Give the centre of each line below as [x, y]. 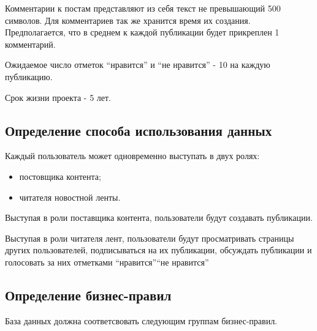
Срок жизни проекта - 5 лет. [58, 97]
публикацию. [29, 76]
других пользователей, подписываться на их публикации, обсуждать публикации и [158, 250]
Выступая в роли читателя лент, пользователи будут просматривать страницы [150, 238]
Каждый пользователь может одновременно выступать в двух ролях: [132, 156]
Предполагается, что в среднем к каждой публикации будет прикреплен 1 [142, 32]
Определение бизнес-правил [88, 295]
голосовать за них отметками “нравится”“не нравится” [107, 262]
